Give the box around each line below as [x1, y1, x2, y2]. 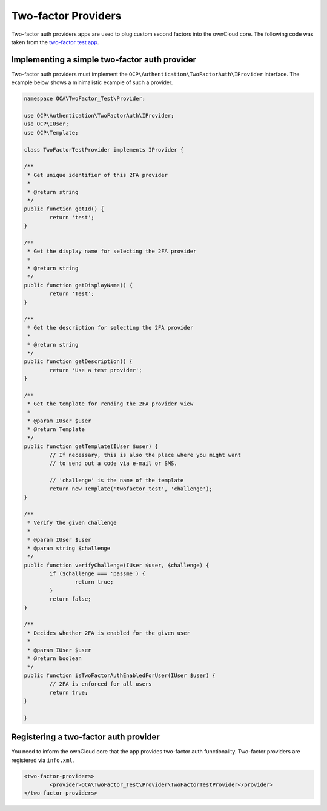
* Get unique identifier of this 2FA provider [27, 172, 168, 178]
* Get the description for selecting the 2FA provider [27, 324, 194, 331]
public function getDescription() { [24, 358, 133, 365]
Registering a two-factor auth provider [11, 732, 160, 743]
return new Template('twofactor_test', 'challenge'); [49, 486, 213, 492]
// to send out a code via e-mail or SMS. [49, 460, 178, 467]
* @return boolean [27, 655, 82, 662]
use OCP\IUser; [24, 121, 69, 127]
